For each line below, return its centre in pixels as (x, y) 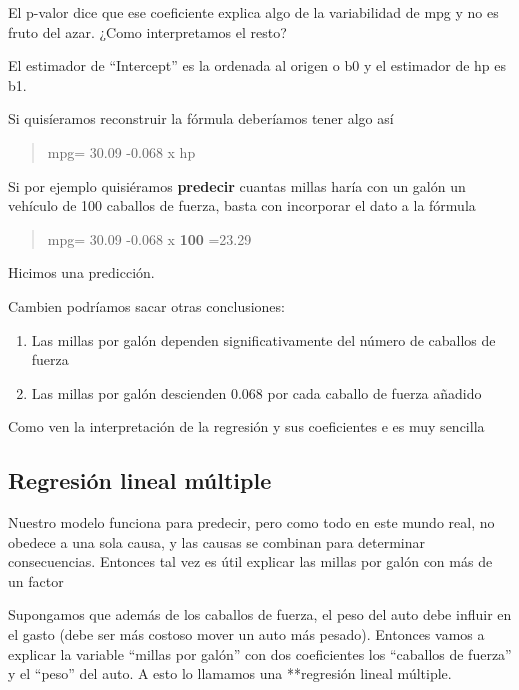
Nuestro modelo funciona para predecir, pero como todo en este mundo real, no (251, 522)
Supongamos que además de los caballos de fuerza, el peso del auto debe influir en (260, 614)
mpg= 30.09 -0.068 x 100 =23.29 (149, 238)
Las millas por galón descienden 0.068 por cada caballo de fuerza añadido (256, 392)
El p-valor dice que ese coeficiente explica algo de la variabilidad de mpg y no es (253, 12)
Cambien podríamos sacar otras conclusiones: (146, 305)
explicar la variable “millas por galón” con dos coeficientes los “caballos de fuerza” (260, 653)
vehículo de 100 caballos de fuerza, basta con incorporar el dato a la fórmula (242, 205)
